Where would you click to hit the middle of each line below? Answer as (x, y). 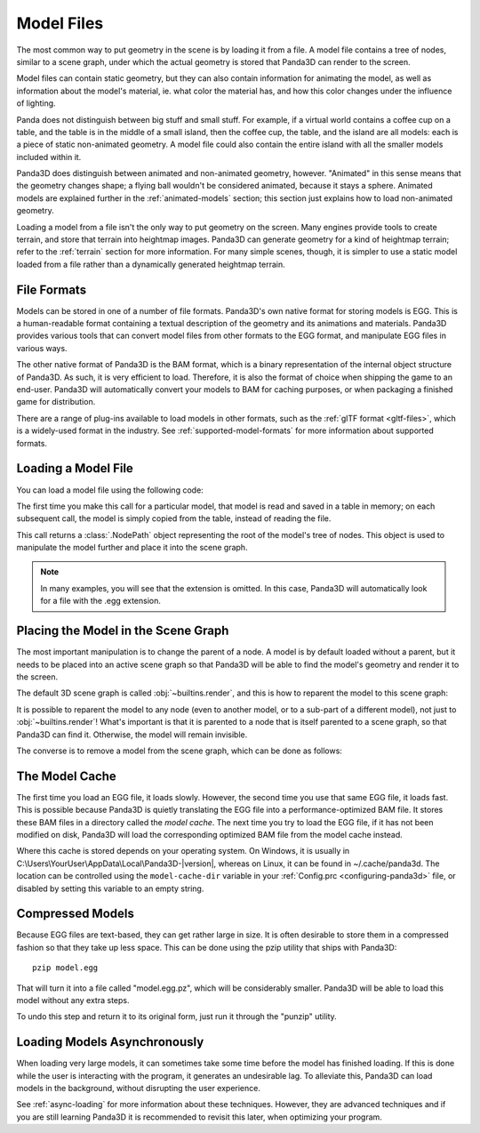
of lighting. (36, 103)
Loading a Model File (75, 468)
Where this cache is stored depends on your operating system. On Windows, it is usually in (183, 851)
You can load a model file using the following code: (110, 490)
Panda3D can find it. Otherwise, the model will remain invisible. (132, 735)
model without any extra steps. (73, 1000)
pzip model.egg (65, 968)
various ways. (42, 348)
